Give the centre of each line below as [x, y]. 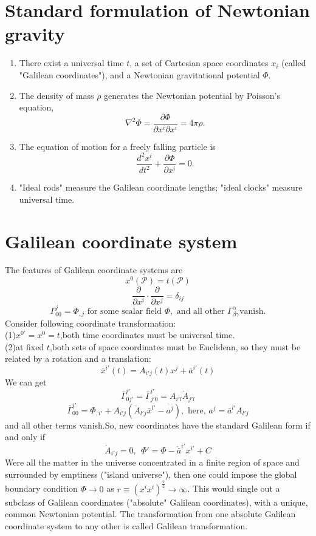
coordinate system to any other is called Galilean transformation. [126, 525]
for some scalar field [124, 311]
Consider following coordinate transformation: [91, 323]
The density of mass [57, 95]
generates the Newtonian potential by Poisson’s [192, 95]
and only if [25, 437]
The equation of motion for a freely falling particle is [117, 146]
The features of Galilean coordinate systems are [94, 270]
